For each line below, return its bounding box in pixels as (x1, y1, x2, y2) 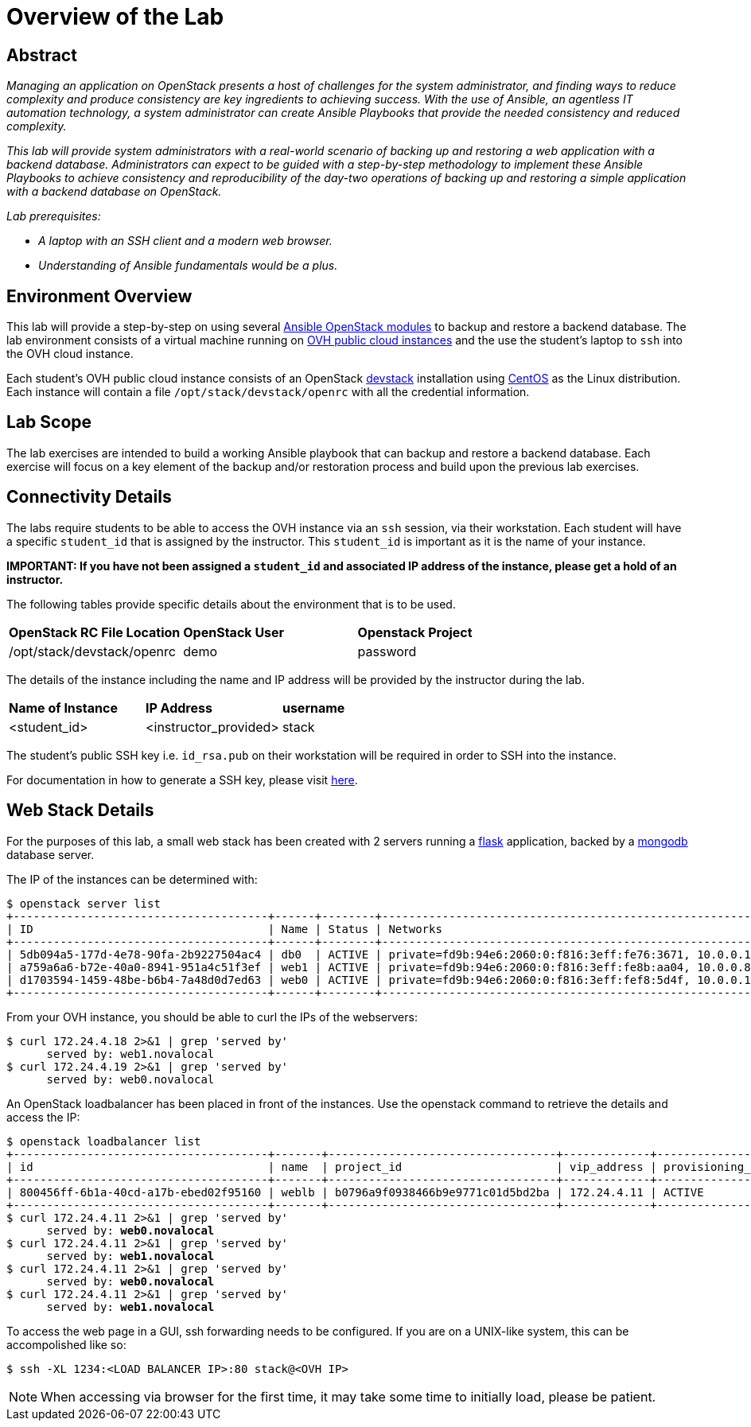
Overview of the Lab (6, 3, 224, 30)
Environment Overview (6, 286, 193, 306)
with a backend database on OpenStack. (6, 185, 222, 199)
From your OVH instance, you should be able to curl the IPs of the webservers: (6, 1009, 418, 1024)
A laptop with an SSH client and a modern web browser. (38, 234, 333, 248)
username (282, 699, 345, 716)
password (357, 643, 417, 659)
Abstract (6, 45, 77, 65)
